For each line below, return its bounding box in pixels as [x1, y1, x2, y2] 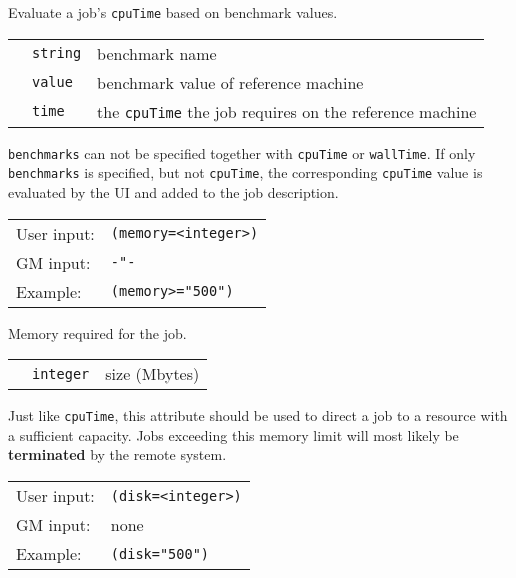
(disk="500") [110, 545, 210, 562]
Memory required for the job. [8, 322, 187, 343]
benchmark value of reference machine [97, 70, 364, 94]
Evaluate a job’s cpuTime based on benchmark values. [8, 2, 338, 22]
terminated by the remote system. [8, 444, 227, 465]
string [32, 45, 82, 62]
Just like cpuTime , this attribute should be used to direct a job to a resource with [8, 405, 508, 426]
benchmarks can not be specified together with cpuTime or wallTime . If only [8, 142, 476, 163]
